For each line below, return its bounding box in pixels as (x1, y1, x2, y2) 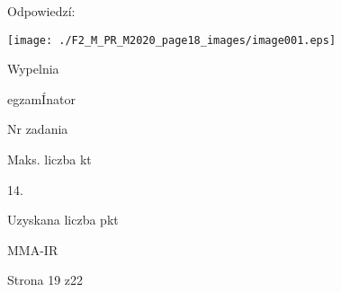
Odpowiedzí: (7, 2, 76, 20)
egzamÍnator (7, 89, 76, 108)
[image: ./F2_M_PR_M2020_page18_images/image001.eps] (7, 33, 337, 47)
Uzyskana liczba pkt (7, 210, 119, 229)
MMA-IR (7, 240, 58, 259)
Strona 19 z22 (7, 270, 84, 289)
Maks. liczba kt (7, 150, 92, 169)
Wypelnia (7, 59, 59, 78)
